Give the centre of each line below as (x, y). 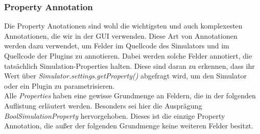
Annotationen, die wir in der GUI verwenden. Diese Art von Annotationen (121, 35)
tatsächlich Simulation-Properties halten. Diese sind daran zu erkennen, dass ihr (129, 65)
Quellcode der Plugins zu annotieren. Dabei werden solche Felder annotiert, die (128, 56)
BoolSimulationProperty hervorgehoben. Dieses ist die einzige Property (115, 115)
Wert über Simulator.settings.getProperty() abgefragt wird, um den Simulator (125, 76)
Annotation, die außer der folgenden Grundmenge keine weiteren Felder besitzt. (129, 126)
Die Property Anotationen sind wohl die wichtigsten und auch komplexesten (123, 26)
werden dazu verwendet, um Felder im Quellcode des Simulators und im (117, 46)
